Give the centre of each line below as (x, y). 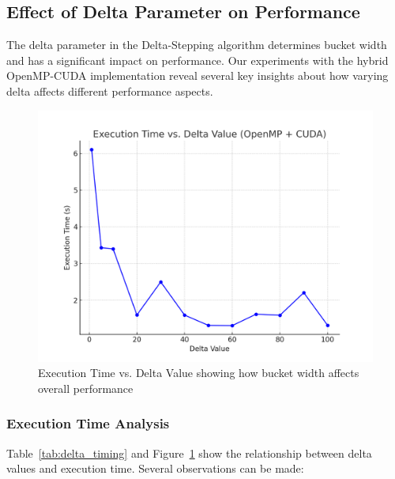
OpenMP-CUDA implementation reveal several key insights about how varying (197, 75)
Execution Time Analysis (88, 423)
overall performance (86, 388)
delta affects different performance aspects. (110, 91)
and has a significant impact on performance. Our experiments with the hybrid (197, 60)
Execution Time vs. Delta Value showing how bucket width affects (199, 373)
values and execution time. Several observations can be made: (155, 468)
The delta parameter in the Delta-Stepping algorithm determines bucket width (197, 45)
